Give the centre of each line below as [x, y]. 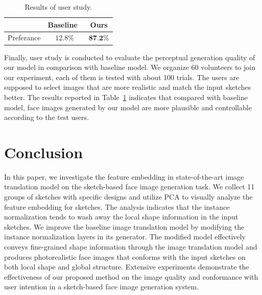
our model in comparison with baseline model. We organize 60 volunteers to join [130, 67]
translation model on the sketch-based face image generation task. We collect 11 [129, 187]
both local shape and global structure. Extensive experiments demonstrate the [127, 267]
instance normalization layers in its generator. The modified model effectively [125, 237]
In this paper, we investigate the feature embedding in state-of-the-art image [124, 176]
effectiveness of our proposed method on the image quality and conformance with [131, 276]
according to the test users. [46, 117]
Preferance [24, 38]
